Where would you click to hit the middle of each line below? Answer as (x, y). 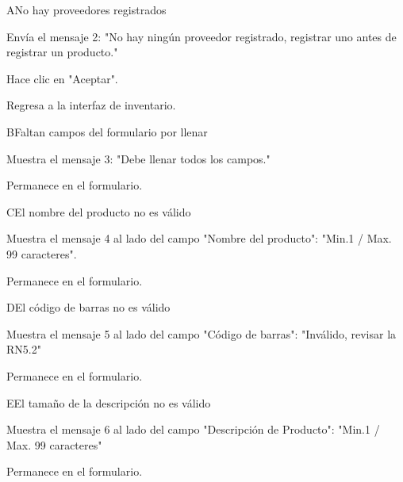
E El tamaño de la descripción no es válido (109, 402)
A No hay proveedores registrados (86, 10)
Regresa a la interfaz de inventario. (91, 105)
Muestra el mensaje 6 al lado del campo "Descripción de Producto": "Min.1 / (193, 429)
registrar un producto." (62, 52)
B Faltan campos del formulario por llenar (107, 131)
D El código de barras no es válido (88, 307)
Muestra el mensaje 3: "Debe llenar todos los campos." (138, 158)
